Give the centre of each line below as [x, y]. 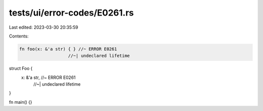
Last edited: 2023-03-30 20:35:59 [44, 27]
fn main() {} [21, 102]
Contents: [19, 36]
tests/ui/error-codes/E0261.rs [71, 13]
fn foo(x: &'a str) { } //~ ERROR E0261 [68, 49]
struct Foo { [21, 69]
